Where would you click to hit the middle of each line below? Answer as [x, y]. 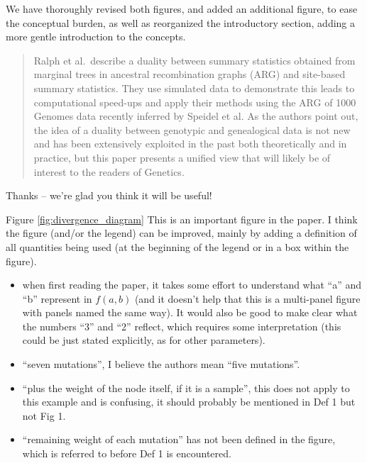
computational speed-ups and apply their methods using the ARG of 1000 [195, 102]
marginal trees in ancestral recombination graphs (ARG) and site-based [190, 74]
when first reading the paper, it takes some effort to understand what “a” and [192, 285]
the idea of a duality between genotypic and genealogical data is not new [192, 129]
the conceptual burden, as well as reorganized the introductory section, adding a [180, 22]
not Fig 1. [44, 415]
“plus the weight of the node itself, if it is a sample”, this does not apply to [186, 387]
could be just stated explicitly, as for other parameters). [144, 340]
